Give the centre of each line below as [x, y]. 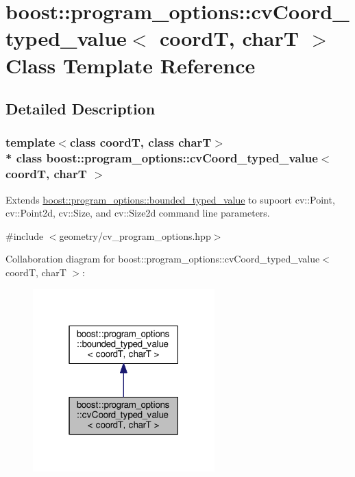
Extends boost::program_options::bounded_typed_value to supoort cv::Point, [170, 199]
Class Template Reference [131, 65]
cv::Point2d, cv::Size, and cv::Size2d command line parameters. [138, 213]
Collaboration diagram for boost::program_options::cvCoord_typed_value [163, 259]
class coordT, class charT [140, 142]
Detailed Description [81, 109]
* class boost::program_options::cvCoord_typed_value [162, 158]
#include [25, 235]
